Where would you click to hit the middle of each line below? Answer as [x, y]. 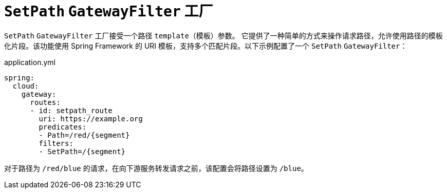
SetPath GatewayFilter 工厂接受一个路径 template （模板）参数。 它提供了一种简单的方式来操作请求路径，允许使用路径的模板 [223, 35]
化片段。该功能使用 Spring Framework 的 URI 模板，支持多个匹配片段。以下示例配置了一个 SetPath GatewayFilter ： [206, 46]
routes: [45, 102]
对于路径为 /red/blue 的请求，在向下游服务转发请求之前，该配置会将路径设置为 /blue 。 [156, 168]
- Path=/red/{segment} [84, 135]
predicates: [63, 127]
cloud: [26, 86]
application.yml [30, 62]
